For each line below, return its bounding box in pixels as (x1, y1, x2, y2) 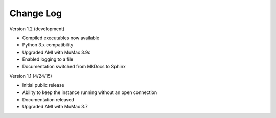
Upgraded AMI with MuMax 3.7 (22, 104, 88, 110)
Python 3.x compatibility (22, 42, 74, 48)
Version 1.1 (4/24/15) (9, 73, 52, 79)
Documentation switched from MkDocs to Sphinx (22, 63, 126, 69)
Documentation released (22, 97, 74, 103)
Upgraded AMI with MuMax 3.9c (22, 49, 91, 55)
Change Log (9, 8, 62, 19)
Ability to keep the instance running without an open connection (22, 89, 157, 96)
